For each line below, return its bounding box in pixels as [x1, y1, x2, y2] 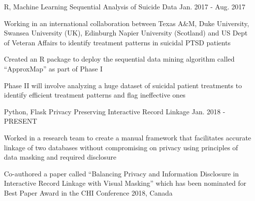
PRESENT [4, 116, 37, 126]
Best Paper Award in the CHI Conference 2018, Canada [4, 187, 173, 198]
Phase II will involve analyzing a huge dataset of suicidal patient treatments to [4, 80, 242, 90]
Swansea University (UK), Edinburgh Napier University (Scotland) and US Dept [4, 28, 248, 38]
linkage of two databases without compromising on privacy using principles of [4, 142, 238, 152]
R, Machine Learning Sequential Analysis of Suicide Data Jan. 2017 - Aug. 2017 [4, 1, 246, 11]
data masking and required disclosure [4, 152, 117, 162]
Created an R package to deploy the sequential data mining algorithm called [4, 54, 235, 64]
